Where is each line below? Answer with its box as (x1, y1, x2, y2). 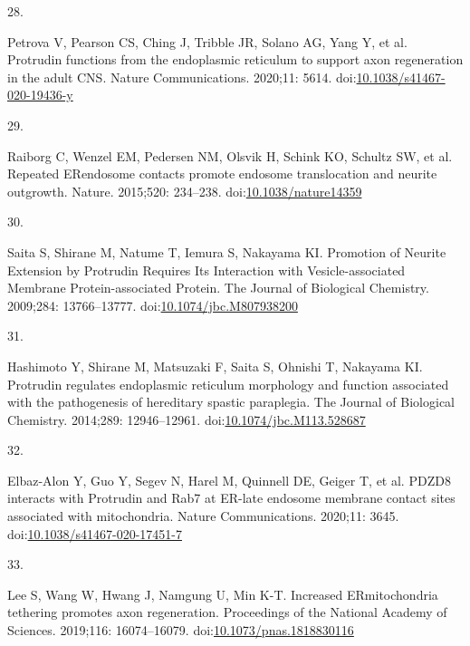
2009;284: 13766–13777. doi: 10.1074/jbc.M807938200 (7, 295, 298, 314)
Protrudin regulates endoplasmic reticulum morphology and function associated (7, 374, 449, 393)
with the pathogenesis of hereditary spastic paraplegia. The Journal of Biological (7, 392, 455, 411)
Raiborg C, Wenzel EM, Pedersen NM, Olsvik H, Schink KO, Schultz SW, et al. (7, 146, 453, 165)
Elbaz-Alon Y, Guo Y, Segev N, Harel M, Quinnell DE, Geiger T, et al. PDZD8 (7, 470, 451, 489)
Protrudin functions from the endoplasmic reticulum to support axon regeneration (7, 50, 464, 69)
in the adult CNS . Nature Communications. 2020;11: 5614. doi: (7, 67, 357, 86)
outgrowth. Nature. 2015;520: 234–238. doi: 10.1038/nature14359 (7, 181, 362, 200)
